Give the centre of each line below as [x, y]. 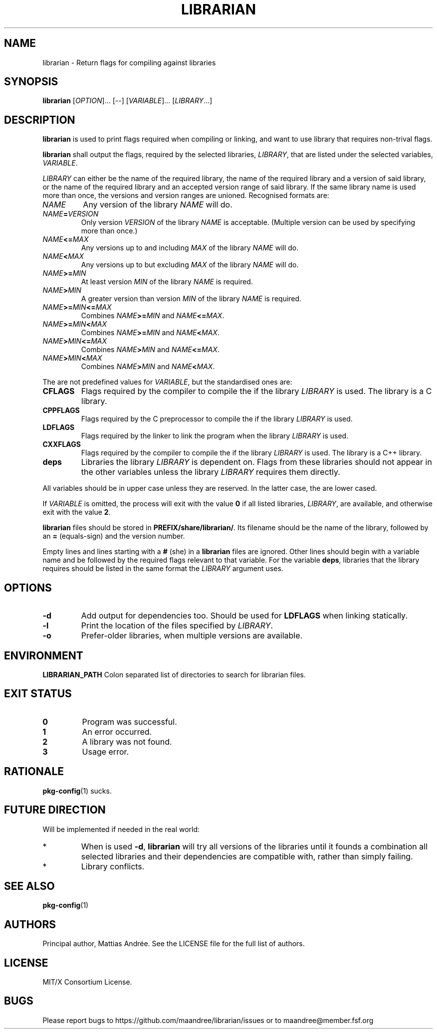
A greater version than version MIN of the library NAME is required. [191, 299]
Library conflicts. [113, 866]
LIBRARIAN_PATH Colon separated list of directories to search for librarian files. [174, 674]
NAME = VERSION [71, 214]
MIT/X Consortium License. [87, 982]
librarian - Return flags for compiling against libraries [129, 62]
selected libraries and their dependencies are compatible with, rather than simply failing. [247, 856]
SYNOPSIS [31, 82]
